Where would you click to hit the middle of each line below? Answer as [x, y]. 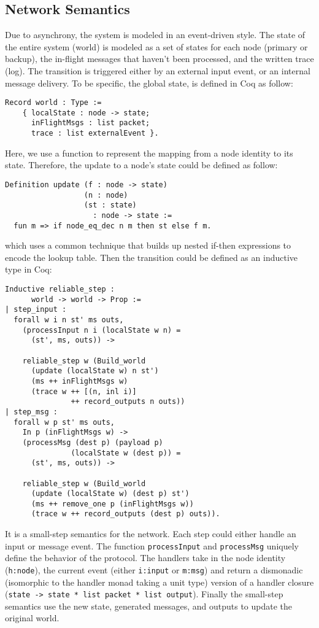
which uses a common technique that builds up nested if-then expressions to [148, 245]
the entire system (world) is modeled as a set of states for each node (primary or [156, 46]
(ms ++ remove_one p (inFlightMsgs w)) [112, 504]
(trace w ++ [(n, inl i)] [84, 391]
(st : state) [110, 205]
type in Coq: [29, 269]
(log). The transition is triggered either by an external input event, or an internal [158, 70]
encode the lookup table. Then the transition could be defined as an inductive [152, 257]
